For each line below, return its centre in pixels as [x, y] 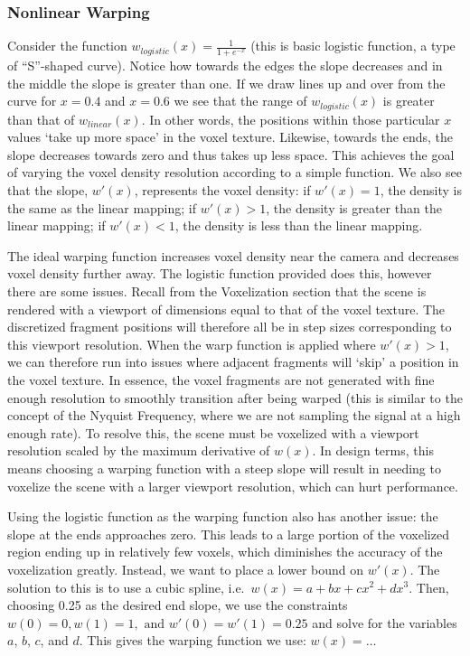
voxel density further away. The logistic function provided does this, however [220, 273]
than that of [41, 119]
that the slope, [48, 190]
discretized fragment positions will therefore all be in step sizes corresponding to [230, 327]
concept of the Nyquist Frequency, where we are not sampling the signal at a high [234, 415]
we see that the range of [240, 101]
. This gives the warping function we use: [193, 640]
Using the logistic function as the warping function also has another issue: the [223, 516]
